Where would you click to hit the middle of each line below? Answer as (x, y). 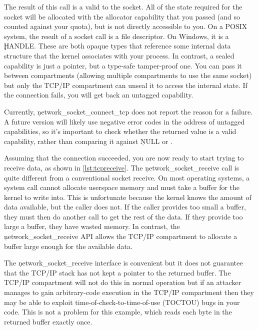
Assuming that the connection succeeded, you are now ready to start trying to (124, 158)
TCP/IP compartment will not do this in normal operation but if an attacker (122, 282)
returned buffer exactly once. (48, 321)
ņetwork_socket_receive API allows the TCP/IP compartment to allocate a (121, 236)
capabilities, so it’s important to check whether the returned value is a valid (120, 131)
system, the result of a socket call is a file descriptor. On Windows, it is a (116, 36)
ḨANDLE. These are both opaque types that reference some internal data (117, 46)
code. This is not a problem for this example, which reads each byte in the (118, 312)
